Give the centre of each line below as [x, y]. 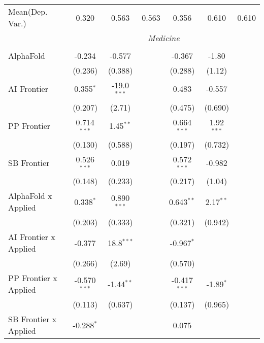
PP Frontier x [33, 278]
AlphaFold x [30, 196]
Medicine [163, 38]
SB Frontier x [32, 319]
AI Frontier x [32, 237]
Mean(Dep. [28, 11]
